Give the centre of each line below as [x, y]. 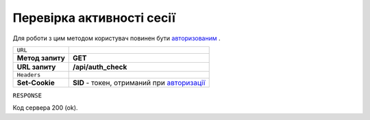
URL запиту [36, 67]
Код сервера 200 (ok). [45, 108]
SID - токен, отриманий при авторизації [139, 82]
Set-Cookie [36, 82]
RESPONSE [27, 95]
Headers [29, 75]
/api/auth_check [100, 67]
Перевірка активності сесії [94, 18]
